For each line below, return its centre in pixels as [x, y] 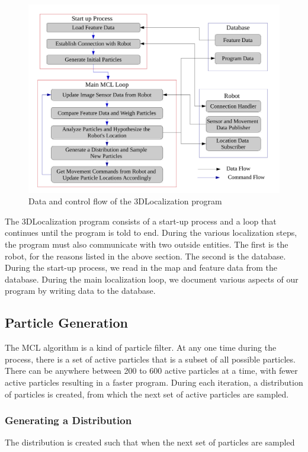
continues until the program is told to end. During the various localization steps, [151, 233]
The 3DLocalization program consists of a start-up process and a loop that [141, 221]
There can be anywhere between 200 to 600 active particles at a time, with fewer [151, 371]
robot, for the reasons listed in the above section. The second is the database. [145, 256]
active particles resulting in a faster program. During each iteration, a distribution [154, 382]
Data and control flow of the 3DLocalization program [125, 201]
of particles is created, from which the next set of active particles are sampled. [147, 394]
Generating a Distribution [68, 420]
